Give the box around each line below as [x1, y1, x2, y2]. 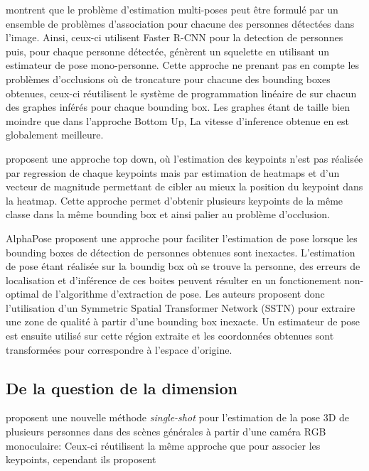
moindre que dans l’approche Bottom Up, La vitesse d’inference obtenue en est [6, 113, 350, 128]
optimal [6, 286, 39, 301]
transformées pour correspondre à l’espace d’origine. [6, 342, 232, 357]
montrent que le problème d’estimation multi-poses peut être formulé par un [6, 2, 338, 16]
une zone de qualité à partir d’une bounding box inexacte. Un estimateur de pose [6, 314, 360, 329]
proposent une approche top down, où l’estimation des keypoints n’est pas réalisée [6, 151, 363, 166]
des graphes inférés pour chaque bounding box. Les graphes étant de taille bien [6, 99, 351, 114]
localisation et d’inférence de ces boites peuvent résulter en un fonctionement [6, 272, 341, 287]
